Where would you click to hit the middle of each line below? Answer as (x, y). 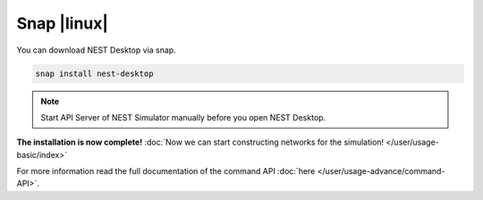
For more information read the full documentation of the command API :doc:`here (166, 171)
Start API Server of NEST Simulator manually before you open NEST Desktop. (183, 117)
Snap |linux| (63, 23)
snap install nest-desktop (94, 73)
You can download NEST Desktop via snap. (96, 50)
